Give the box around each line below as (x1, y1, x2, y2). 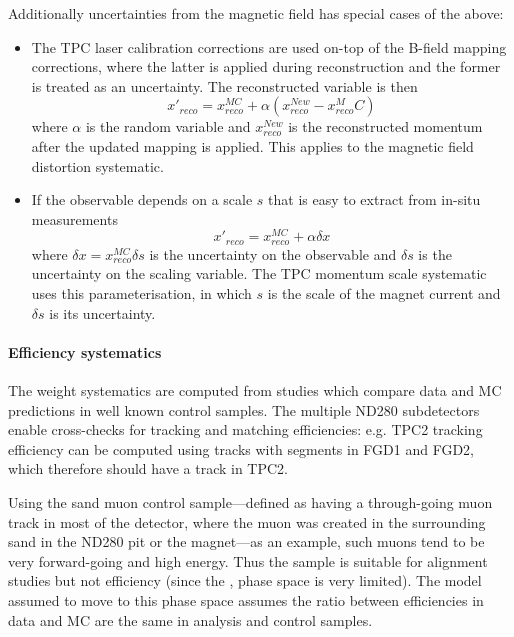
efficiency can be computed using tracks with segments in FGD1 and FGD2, (8, 438, 475, 459)
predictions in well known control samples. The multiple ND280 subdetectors (8, 399, 480, 420)
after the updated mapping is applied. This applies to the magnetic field (31, 135, 474, 156)
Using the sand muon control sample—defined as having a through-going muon (8, 492, 493, 513)
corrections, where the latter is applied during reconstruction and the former (31, 56, 501, 77)
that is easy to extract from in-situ (268, 189, 481, 210)
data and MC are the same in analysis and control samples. (8, 609, 373, 630)
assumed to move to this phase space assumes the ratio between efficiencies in (8, 589, 484, 610)
